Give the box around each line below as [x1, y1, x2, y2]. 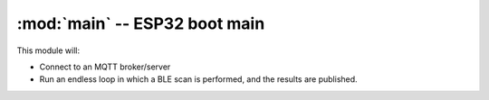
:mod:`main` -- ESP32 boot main [16, 14, 265, 33]
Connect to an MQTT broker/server [39, 61, 171, 72]
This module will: [16, 45, 81, 56]
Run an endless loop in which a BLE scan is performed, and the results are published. [39, 74, 358, 85]
